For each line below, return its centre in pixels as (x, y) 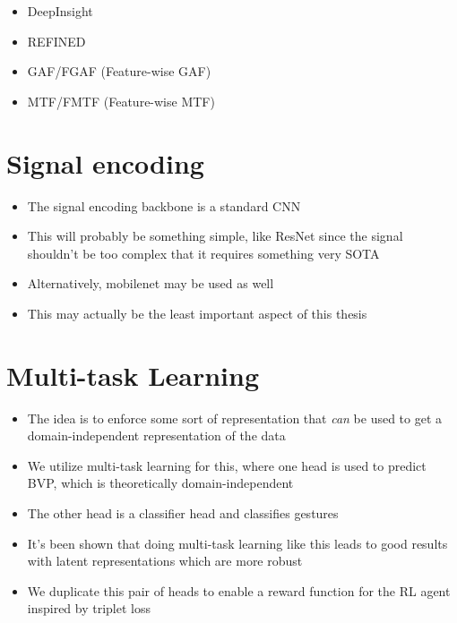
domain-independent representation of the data (156, 435)
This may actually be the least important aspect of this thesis (197, 313)
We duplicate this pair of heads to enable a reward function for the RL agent (239, 590)
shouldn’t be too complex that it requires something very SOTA (203, 253)
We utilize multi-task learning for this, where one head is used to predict (227, 465)
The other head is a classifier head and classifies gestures (183, 512)
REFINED (56, 41)
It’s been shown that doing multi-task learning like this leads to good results (237, 543)
